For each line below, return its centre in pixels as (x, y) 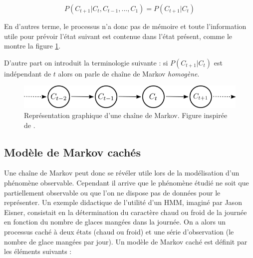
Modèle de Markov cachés (72, 152)
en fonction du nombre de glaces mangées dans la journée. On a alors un (115, 222)
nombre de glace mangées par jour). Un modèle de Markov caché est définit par (126, 241)
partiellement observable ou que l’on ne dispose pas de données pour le (112, 192)
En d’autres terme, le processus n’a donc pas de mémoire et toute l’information (125, 26)
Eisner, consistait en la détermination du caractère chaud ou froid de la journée (126, 212)
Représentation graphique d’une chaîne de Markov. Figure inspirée (126, 115)
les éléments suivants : (38, 251)
